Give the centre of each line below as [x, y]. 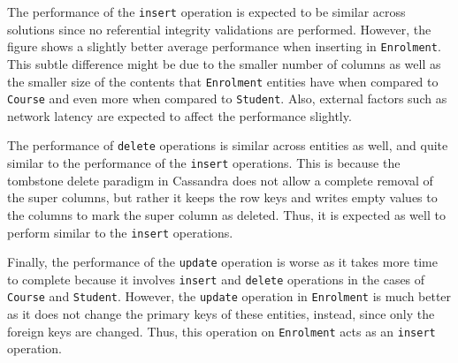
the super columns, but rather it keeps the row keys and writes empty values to [222, 197]
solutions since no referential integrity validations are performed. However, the [219, 29]
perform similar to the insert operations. [120, 232]
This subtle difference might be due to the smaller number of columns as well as [224, 63]
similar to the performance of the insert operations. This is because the [204, 163]
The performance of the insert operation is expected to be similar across [206, 11]
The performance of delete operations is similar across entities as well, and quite [228, 145]
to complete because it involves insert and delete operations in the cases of [216, 279]
